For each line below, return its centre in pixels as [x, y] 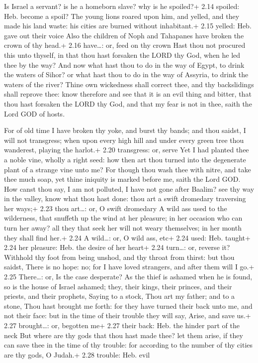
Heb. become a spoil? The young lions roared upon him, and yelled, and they [122, 16]
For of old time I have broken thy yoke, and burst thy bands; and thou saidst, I [125, 130]
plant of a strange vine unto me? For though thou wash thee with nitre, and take [128, 169]
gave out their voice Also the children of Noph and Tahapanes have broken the [124, 35]
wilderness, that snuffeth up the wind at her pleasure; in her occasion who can [123, 218]
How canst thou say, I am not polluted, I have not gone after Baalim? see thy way [129, 188]
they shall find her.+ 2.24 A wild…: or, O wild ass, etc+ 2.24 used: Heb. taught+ [127, 237]
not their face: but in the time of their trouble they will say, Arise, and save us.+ [128, 315]
